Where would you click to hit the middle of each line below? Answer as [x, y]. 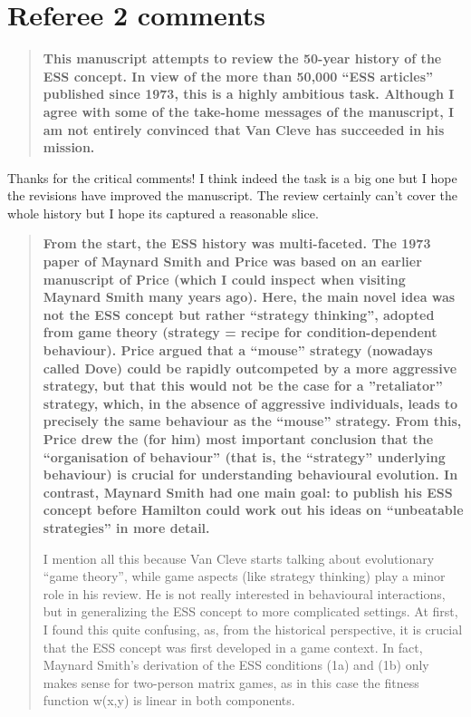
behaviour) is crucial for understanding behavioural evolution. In [250, 475]
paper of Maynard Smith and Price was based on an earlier [232, 262]
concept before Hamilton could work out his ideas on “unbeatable [253, 510]
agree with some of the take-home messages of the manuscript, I [249, 111]
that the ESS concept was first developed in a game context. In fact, [233, 647]
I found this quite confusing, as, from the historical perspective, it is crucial [253, 629]
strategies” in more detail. [126, 527]
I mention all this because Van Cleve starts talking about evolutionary [239, 558]
